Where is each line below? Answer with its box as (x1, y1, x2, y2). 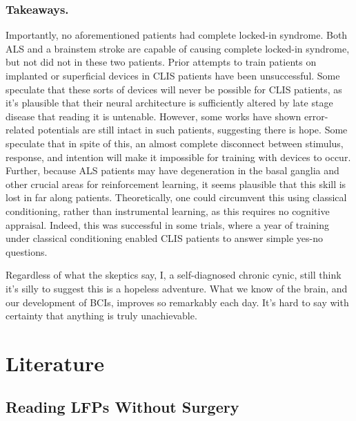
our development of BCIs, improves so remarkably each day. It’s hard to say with (6, 294, 349, 309)
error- (304, 109, 328, 123)
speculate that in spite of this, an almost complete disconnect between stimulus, (6, 135, 344, 150)
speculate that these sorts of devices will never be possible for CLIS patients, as (6, 82, 342, 96)
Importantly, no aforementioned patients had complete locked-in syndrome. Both (6, 28, 348, 42)
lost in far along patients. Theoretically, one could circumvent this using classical (6, 190, 347, 205)
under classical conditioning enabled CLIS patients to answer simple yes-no (6, 231, 323, 245)
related (6, 122, 35, 137)
